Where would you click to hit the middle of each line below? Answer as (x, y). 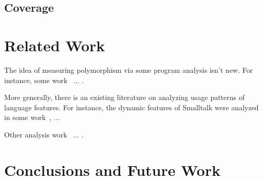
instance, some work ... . (44, 80)
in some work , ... (32, 117)
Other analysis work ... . (44, 134)
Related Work (55, 45)
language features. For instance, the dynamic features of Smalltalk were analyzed (131, 107)
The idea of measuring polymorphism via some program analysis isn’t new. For (129, 69)
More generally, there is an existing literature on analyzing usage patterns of (125, 97)
